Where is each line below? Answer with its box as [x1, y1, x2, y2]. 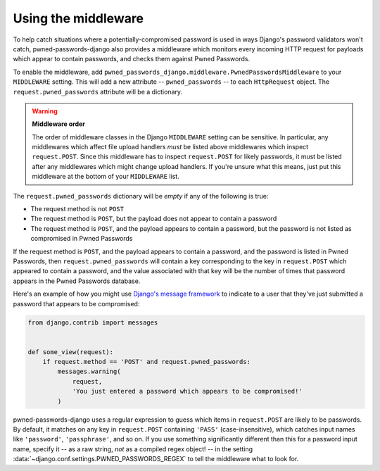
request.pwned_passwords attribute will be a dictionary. [13, 87, 183, 96]
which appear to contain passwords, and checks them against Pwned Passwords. [13, 55, 250, 63]
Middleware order [32, 120, 86, 128]
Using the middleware [13, 11, 144, 26]
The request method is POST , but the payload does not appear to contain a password [30, 215, 277, 223]
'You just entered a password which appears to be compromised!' [72, 387, 303, 396]
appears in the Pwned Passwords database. [13, 277, 141, 285]
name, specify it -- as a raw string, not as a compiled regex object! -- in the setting [13, 444, 253, 453]
